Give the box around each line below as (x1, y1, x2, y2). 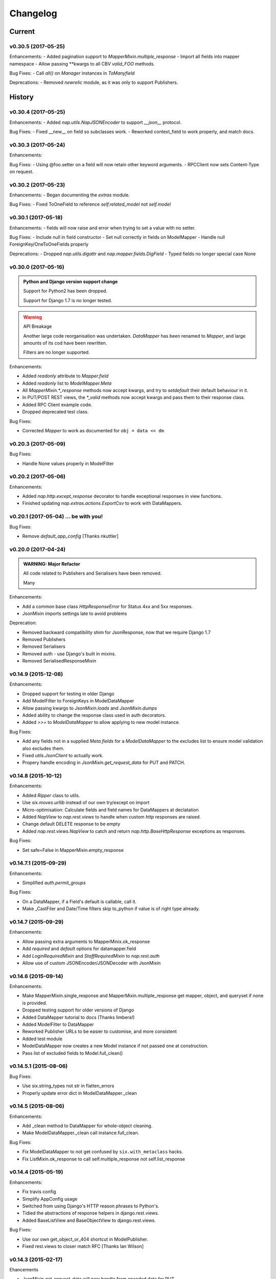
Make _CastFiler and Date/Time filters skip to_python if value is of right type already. (22, 906, 200, 912)
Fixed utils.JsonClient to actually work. (22, 752, 104, 758)
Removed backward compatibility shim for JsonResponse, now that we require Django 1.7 (22, 629, 211, 635)
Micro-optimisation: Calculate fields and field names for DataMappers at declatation (22, 806, 199, 813)
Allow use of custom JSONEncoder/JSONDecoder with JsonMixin (22, 960, 161, 966)
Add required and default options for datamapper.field (22, 945, 136, 952)
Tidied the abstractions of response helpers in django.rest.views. (22, 1210, 159, 1216)
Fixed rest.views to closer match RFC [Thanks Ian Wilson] (22, 1243, 144, 1249)
